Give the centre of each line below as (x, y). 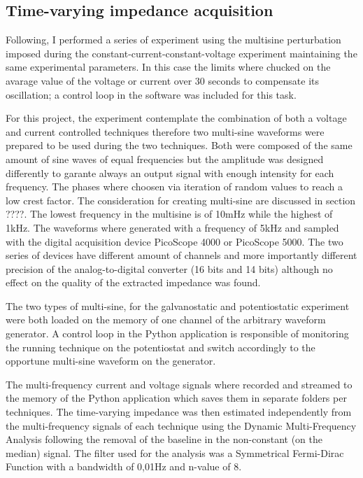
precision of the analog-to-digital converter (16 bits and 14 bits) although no (169, 268)
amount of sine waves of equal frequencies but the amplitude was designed (165, 159)
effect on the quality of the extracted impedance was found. (133, 282)
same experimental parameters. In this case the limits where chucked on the (168, 67)
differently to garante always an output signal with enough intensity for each (170, 173)
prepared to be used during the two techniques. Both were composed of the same (179, 145)
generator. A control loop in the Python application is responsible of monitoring (177, 333)
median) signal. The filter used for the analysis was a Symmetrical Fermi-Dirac (175, 452)
